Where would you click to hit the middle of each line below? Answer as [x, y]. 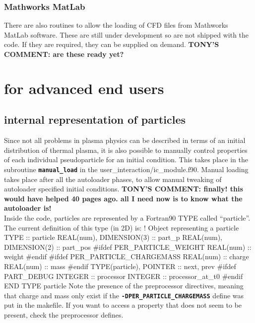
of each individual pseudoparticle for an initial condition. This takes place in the [126, 160]
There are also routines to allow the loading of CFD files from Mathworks [116, 25]
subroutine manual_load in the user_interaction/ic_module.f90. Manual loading [126, 169]
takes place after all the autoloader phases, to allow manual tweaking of [113, 179]
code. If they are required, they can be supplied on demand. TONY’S [112, 44]
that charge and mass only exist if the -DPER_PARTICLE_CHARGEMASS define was [124, 295]
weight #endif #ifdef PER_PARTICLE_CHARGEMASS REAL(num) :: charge [127, 256]
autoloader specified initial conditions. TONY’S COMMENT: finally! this [124, 189]
